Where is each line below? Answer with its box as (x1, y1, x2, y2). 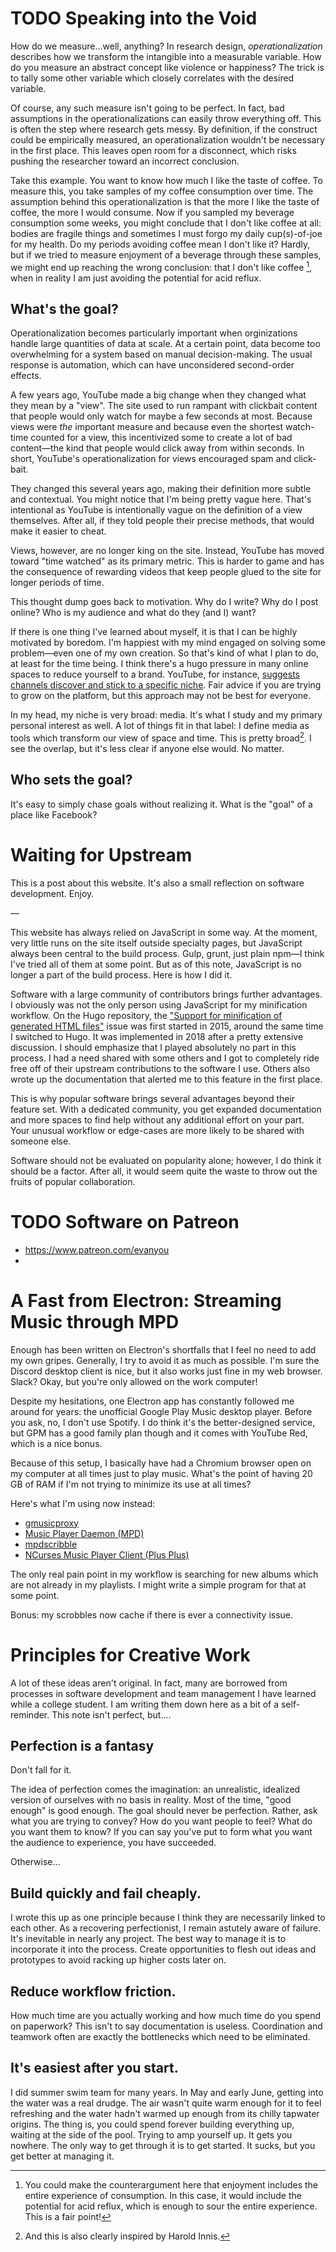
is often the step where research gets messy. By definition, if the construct (10, 123, 318, 135)
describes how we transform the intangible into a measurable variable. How (10, 50, 322, 62)
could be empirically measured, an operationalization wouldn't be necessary (10, 133, 325, 146)
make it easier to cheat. (10, 525, 107, 537)
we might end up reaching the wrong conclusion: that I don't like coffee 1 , (10, 259, 313, 273)
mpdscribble (24, 1538, 78, 1550)
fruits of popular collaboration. (10, 1175, 136, 1187)
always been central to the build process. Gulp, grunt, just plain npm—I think (10, 947, 325, 959)
